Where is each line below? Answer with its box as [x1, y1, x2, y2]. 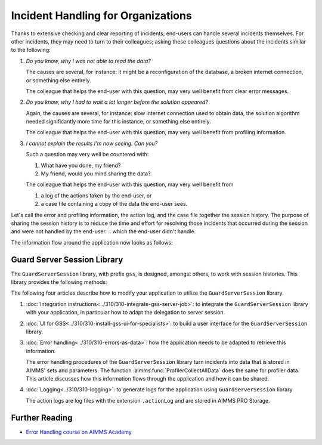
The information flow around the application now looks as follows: [11, 239, 173, 246]
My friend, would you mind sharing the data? [41, 170, 151, 177]
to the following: [11, 47, 51, 54]
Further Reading [11, 412, 73, 423]
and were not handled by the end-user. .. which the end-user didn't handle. [11, 228, 196, 235]
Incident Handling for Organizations [11, 9, 192, 22]
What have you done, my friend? [41, 162, 121, 169]
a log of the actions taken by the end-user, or [41, 191, 152, 199]
